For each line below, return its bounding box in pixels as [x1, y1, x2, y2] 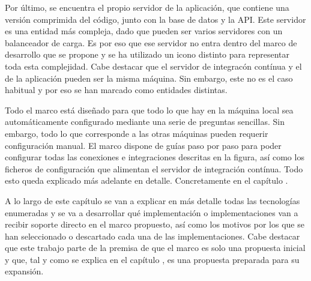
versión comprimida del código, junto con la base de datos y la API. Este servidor [5, 13, 306, 25]
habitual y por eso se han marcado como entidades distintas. [5, 83, 228, 96]
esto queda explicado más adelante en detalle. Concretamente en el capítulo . [5, 174, 288, 187]
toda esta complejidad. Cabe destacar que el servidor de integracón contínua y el [5, 59, 302, 72]
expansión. [5, 265, 44, 277]
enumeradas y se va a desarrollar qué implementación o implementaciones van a [5, 206, 298, 219]
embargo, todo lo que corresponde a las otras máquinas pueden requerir [5, 127, 268, 139]
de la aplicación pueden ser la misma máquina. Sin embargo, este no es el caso [5, 71, 293, 84]
